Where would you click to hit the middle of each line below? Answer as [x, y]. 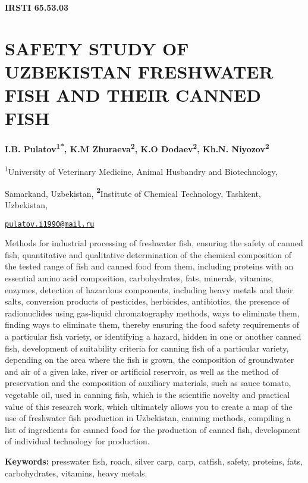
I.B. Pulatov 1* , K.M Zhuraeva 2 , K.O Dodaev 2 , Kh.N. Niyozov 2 [137, 148]
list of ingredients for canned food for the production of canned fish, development [153, 429]
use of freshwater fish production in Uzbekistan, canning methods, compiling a [148, 418]
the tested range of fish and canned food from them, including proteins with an [149, 266]
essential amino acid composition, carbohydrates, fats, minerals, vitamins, [139, 278]
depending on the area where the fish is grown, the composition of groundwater [150, 360]
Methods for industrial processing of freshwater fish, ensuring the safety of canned [154, 243]
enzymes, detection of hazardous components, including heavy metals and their [149, 289]
